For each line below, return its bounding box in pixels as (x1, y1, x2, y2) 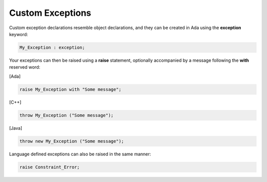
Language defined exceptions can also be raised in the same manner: (9, 151, 151, 157)
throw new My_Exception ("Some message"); (19, 138, 124, 144)
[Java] (9, 125, 22, 131)
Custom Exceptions (9, 7, 91, 18)
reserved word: (9, 64, 41, 70)
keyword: (9, 31, 28, 37)
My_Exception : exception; (19, 44, 85, 50)
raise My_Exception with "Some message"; (19, 86, 122, 92)
